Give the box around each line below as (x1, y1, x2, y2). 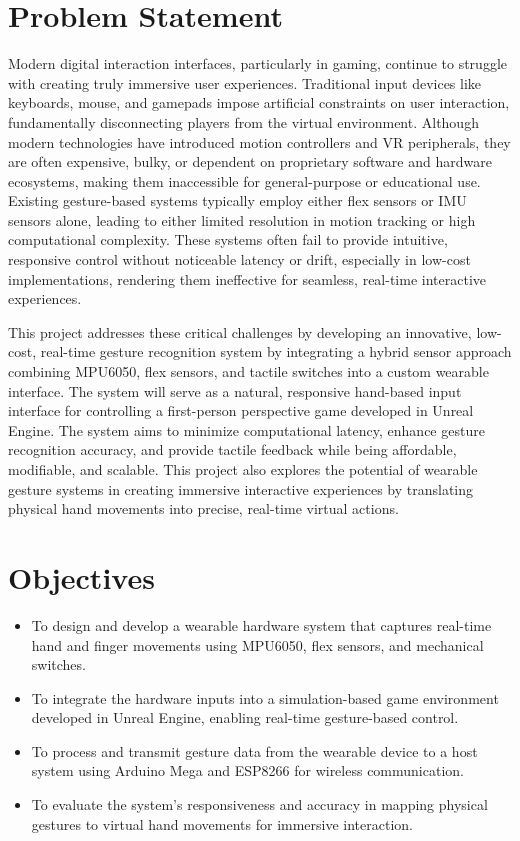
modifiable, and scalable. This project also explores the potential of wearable (8, 459, 478, 479)
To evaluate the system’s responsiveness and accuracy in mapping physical (31, 794, 488, 815)
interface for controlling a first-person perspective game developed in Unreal (8, 400, 474, 421)
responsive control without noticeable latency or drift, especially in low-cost (8, 249, 471, 270)
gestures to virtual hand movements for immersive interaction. (31, 813, 414, 834)
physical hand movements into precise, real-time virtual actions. (8, 498, 399, 519)
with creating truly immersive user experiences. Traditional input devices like (8, 72, 482, 93)
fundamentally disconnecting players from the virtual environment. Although (8, 111, 479, 132)
